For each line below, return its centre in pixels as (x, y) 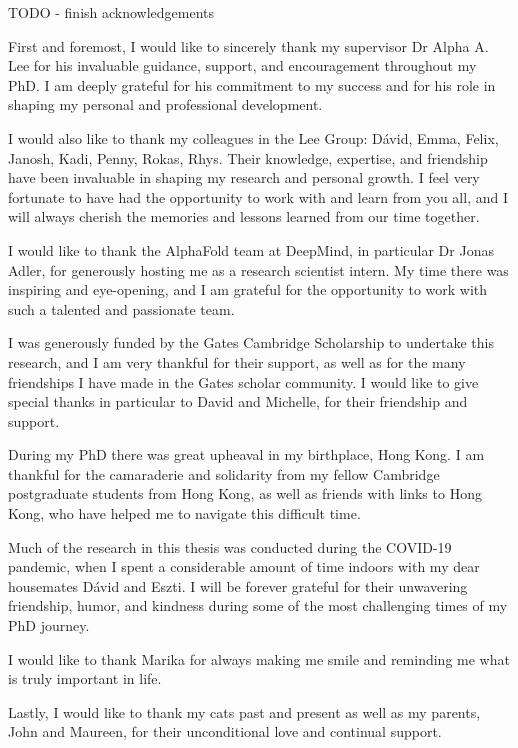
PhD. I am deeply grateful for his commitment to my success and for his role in (252, 84)
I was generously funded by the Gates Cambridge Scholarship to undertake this (251, 342)
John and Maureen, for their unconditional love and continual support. (225, 731)
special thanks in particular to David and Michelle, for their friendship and (238, 401)
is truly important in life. (85, 678)
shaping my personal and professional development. (165, 104)
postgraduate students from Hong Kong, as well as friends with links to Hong (245, 493)
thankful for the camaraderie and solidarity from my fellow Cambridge (224, 473)
